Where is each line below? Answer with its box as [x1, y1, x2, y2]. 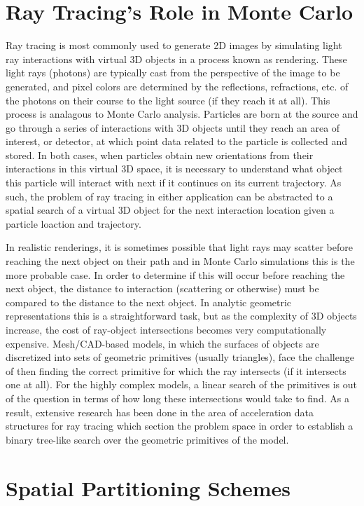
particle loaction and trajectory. [6, 216, 141, 231]
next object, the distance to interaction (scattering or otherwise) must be [6, 281, 319, 296]
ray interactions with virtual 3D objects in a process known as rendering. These [6, 51, 347, 66]
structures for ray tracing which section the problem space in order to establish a [6, 418, 353, 433]
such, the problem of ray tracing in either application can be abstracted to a [6, 189, 333, 203]
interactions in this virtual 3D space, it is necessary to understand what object [6, 161, 343, 176]
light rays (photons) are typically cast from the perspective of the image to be [6, 65, 340, 80]
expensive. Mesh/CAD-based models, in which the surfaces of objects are [6, 336, 319, 350]
